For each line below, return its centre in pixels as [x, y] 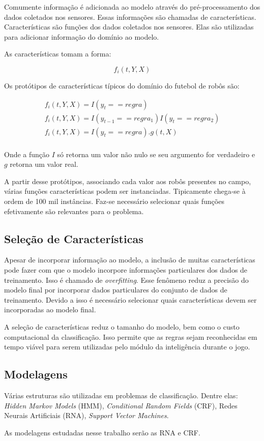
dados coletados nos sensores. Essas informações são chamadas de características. [130, 17]
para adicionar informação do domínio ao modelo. [82, 36]
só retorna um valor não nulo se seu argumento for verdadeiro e [156, 154]
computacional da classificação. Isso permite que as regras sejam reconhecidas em [131, 336]
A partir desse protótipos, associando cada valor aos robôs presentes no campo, [128, 181]
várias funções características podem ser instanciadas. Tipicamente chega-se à [125, 191]
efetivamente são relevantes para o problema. [74, 211]
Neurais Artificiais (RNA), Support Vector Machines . [86, 415]
